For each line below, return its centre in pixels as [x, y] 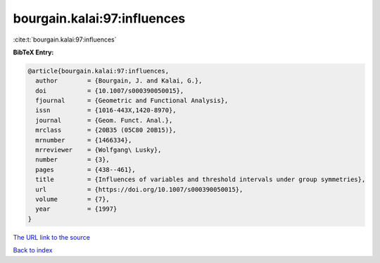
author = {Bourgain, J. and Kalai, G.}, [119, 81]
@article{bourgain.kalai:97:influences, [98, 71]
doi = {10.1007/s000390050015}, [110, 91]
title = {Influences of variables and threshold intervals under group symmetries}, [201, 179]
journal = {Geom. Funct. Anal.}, [104, 120]
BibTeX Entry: [33, 52]
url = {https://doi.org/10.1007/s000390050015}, [139, 189]
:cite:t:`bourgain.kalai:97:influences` [65, 39]
